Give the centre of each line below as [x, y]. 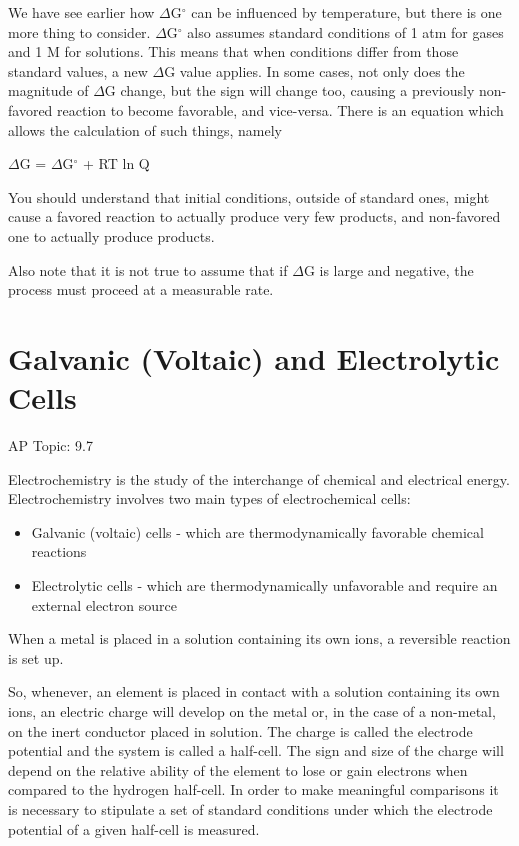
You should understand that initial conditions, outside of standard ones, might [249, 196]
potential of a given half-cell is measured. [134, 828]
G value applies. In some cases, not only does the [314, 70]
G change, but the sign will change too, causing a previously [289, 90]
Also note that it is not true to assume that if [148, 269]
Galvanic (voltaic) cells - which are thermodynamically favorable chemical [257, 531]
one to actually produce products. [111, 235]
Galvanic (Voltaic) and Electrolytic [254, 357]
